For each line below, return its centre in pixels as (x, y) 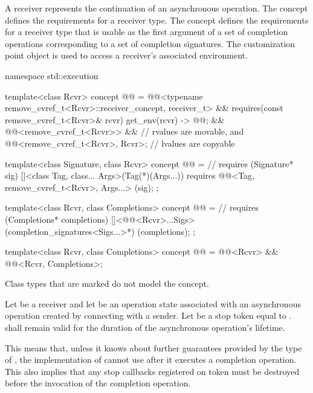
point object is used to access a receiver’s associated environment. (126, 55)
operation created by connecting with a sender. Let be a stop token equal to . (148, 315)
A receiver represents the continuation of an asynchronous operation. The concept (156, 8)
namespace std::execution (52, 75)
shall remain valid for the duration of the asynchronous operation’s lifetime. (145, 327)
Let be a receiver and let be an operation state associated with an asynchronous (153, 303)
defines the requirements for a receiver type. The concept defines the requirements (157, 20)
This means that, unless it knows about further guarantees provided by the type (153, 347)
